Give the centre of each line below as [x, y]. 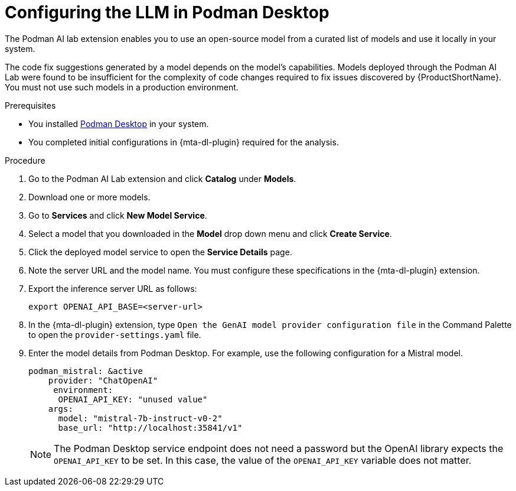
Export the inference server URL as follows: [113, 288]
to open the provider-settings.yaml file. [115, 334]
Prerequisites [30, 105]
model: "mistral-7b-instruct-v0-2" [140, 418]
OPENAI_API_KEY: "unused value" [133, 399]
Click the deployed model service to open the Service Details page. [160, 252]
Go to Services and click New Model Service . [118, 215]
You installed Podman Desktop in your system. [119, 123]
